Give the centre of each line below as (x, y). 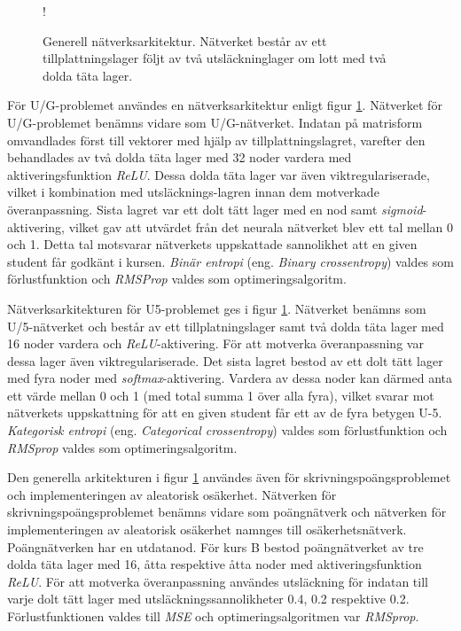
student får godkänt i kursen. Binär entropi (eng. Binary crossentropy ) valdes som (230, 261)
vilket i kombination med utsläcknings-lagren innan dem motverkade (193, 192)
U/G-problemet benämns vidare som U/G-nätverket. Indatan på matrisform (215, 122)
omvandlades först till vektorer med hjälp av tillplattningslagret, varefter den (216, 140)
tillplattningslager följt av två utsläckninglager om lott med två (215, 58)
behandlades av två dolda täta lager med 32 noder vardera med (180, 157)
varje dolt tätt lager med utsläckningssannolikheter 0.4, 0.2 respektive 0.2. (208, 599)
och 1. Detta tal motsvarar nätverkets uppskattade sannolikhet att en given (212, 244)
